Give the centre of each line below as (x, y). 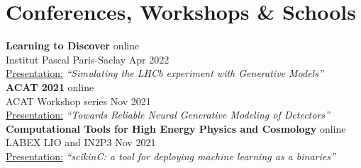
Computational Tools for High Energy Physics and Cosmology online (176, 128)
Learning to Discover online (73, 46)
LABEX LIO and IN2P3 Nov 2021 (81, 142)
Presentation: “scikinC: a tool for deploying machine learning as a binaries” (171, 156)
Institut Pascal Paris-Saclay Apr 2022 (88, 59)
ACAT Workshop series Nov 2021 (78, 101)
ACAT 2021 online (50, 86)
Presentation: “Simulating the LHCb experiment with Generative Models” (165, 73)
